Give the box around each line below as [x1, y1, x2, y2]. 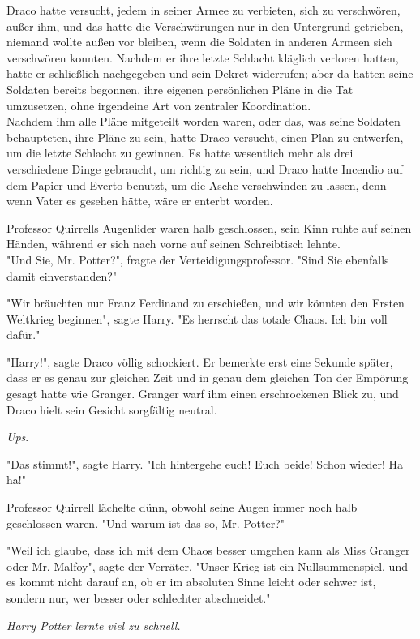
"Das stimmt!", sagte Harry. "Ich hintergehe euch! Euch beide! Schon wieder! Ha [6, 455, 403, 472]
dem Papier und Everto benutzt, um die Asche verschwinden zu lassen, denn [6, 176, 387, 193]
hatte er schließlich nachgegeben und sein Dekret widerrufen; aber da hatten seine [6, 65, 414, 82]
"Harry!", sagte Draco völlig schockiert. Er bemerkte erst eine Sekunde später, [6, 353, 393, 370]
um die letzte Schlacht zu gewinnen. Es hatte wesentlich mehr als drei [6, 144, 354, 161]
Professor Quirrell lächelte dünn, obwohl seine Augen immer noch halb [6, 499, 358, 516]
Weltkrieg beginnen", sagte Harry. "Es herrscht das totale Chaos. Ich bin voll [6, 310, 388, 327]
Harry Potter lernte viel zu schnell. [6, 616, 181, 633]
